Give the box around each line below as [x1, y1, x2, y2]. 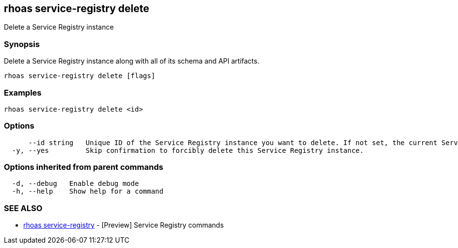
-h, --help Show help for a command [12, 187, 164, 196]
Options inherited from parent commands [4, 162, 164, 172]
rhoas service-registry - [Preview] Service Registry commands [23, 221, 224, 230]
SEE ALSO [4, 203, 43, 213]
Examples [4, 87, 42, 98]
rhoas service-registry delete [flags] [4, 72, 155, 80]
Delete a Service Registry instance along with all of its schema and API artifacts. [4, 57, 260, 66]
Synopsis [4, 39, 40, 49]
